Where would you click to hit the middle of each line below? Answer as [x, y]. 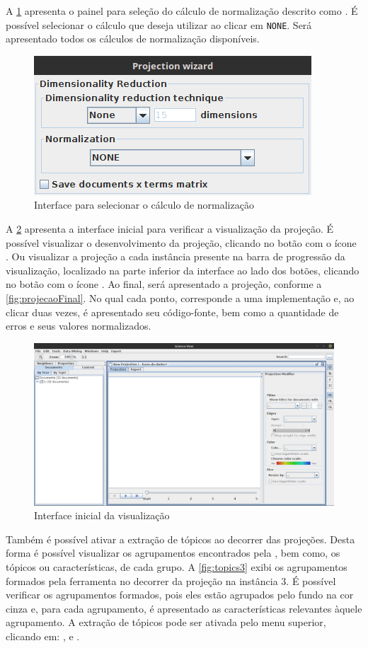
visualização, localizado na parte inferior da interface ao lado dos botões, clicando [183, 270]
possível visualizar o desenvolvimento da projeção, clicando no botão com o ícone [181, 242]
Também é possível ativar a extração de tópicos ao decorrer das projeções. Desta [180, 539]
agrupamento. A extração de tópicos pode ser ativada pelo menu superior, [166, 622]
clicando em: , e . [43, 636]
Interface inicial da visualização [102, 515]
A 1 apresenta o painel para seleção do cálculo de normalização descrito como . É [182, 11]
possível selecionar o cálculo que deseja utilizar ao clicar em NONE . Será [159, 24]
